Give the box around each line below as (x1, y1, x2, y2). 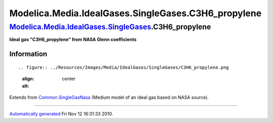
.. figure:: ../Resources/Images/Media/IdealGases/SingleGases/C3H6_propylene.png (18, 64, 229, 70)
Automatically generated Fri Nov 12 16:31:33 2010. (9, 111, 113, 117)
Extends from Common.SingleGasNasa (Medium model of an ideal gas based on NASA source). (9, 94, 209, 100)
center (62, 76, 76, 82)
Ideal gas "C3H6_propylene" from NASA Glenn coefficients (9, 36, 136, 43)
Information (9, 50, 48, 58)
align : (22, 76, 34, 82)
